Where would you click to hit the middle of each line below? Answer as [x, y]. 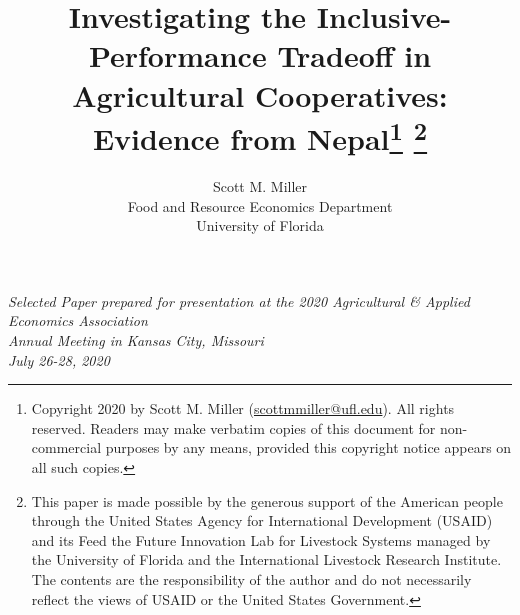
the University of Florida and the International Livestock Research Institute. [266, 559]
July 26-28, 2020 [59, 359]
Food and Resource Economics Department [260, 205]
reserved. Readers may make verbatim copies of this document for [233, 427]
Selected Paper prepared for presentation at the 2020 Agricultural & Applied [239, 300]
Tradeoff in [354, 55]
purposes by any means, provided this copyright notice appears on [308, 447]
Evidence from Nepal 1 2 [260, 136]
